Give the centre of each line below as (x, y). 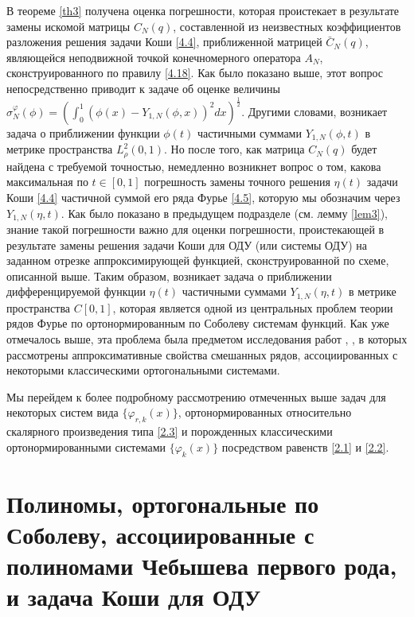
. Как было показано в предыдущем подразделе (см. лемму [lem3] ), (225, 213)
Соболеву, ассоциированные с (160, 535)
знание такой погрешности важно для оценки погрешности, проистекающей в (195, 229)
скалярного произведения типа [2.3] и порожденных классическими (170, 431)
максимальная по (47, 182)
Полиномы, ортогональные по (163, 503)
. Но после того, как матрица (234, 149)
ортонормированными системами (86, 446)
